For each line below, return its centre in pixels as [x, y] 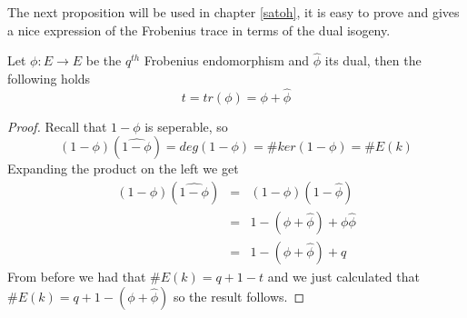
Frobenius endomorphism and [227, 60]
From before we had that [77, 277]
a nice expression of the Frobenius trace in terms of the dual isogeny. [199, 30]
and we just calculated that [343, 277]
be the [104, 60]
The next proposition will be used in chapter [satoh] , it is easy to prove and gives [233, 12]
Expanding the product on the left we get [123, 169]
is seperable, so [186, 126]
